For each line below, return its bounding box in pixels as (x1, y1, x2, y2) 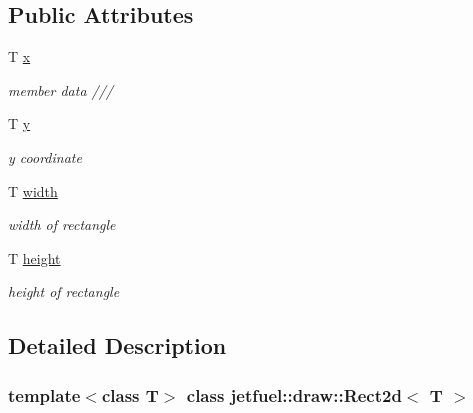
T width (8, 180, 58, 201)
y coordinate (8, 146, 82, 167)
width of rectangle (8, 214, 116, 235)
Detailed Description (8, 330, 227, 361)
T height (8, 247, 61, 268)
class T (101, 382, 159, 407)
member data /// (8, 79, 114, 100)
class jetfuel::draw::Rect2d (186, 382, 402, 407)
